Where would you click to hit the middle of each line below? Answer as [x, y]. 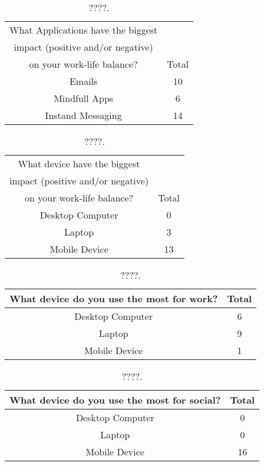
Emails [83, 81]
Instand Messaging [83, 115]
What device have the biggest [79, 163]
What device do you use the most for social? [115, 400]
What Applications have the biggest [84, 30]
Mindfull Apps [84, 98]
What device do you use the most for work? [114, 298]
